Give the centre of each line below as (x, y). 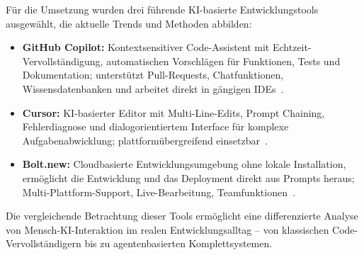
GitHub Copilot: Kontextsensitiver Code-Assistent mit (146, 47)
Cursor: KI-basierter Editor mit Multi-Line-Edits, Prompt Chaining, (174, 112)
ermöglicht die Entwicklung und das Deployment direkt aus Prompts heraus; (188, 177)
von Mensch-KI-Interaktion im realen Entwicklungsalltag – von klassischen (167, 229)
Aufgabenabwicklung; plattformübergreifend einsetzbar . (145, 140)
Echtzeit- (292, 47)
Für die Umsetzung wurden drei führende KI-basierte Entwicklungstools (162, 9)
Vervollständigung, (63, 61)
